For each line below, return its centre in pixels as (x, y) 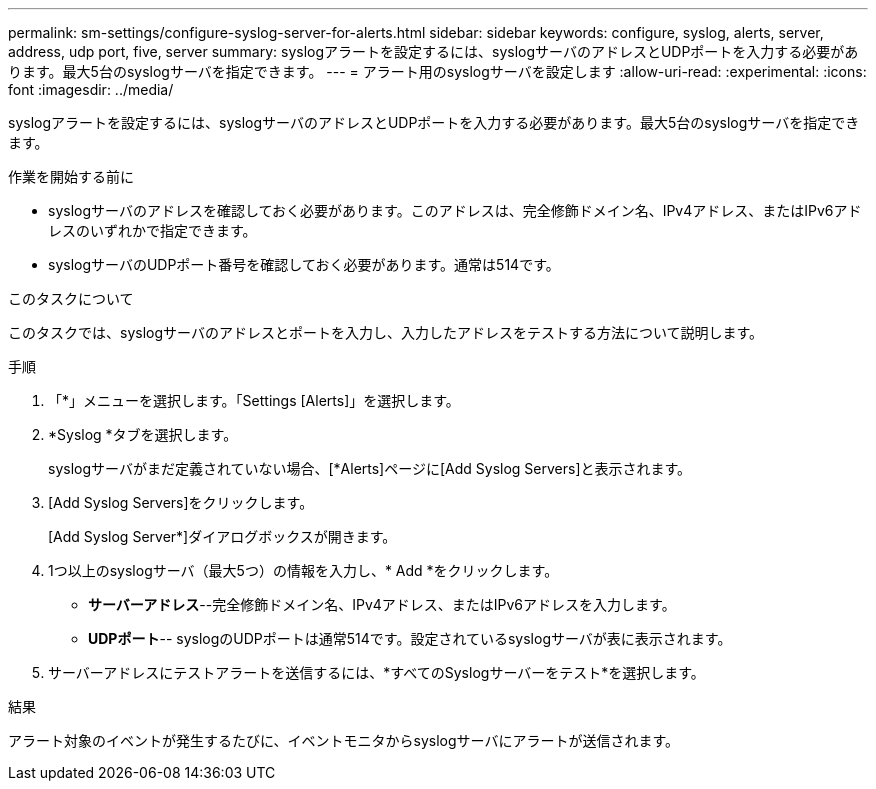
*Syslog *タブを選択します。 (143, 434)
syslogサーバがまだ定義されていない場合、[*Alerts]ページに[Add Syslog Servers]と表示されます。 (370, 468)
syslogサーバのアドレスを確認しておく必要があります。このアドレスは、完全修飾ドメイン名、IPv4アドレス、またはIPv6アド (455, 210)
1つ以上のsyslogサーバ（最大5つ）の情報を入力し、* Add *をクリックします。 (303, 570)
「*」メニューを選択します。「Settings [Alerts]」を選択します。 (254, 400)
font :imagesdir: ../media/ (91, 89)
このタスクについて (71, 298)
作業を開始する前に (71, 176)
